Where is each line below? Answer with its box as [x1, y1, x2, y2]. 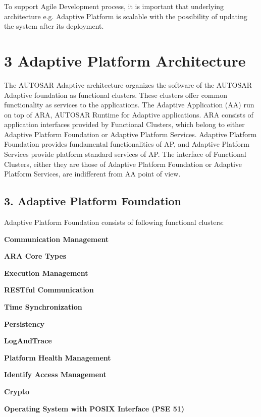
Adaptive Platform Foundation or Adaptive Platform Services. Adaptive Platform [4, 129, 257, 139]
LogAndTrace [4, 335, 52, 346]
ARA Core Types [4, 251, 67, 261]
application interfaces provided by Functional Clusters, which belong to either [4, 119, 245, 130]
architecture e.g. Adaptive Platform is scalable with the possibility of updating [4, 11, 247, 21]
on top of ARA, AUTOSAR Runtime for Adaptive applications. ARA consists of [4, 109, 253, 120]
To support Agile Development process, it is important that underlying [4, 1, 224, 11]
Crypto [4, 386, 30, 396]
